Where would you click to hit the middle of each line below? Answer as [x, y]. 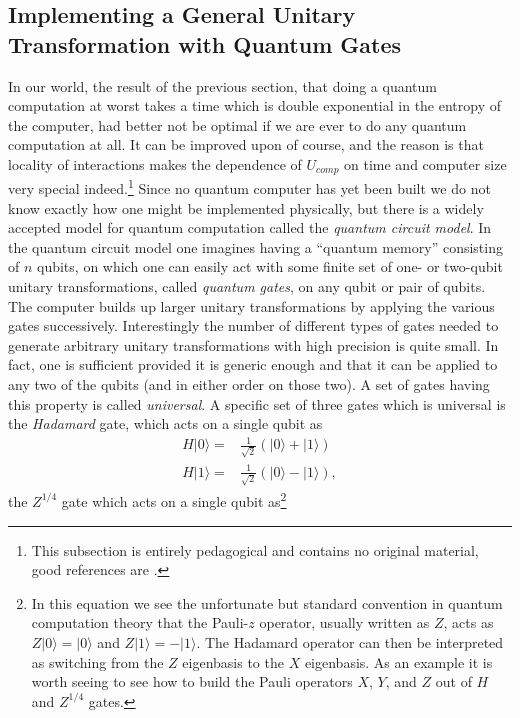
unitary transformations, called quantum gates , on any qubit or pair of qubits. [247, 286]
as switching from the [97, 661]
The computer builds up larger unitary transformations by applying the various [251, 305]
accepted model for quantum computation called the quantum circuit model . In [250, 227]
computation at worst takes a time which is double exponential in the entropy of [255, 105]
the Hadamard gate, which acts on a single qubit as [165, 423]
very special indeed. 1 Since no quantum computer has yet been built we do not [249, 187]
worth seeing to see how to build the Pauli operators [192, 681]
